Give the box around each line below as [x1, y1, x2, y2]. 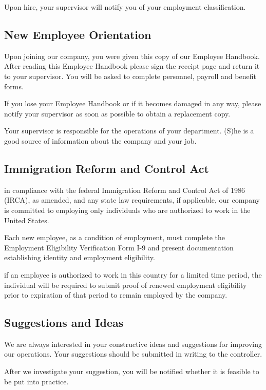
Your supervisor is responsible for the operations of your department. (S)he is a [4, 125, 254, 136]
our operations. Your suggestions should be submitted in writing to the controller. [4, 348, 262, 359]
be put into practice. [4, 376, 69, 386]
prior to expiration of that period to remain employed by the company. [4, 289, 227, 300]
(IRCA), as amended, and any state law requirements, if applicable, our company [4, 194, 260, 205]
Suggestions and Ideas [4, 315, 124, 330]
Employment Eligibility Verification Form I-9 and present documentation [4, 242, 234, 252]
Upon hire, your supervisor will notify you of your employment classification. [4, 2, 246, 12]
